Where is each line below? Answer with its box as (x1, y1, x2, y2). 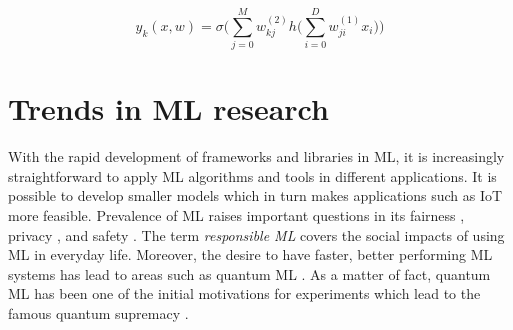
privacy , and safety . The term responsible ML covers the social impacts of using (8, 224, 505, 245)
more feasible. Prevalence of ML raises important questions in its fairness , (8, 205, 465, 226)
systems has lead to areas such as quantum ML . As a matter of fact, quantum (8, 263, 491, 284)
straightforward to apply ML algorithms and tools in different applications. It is (8, 165, 497, 186)
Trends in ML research (8, 88, 329, 129)
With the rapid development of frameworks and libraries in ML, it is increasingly (8, 146, 505, 167)
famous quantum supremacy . (8, 303, 189, 323)
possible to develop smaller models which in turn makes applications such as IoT (8, 185, 503, 206)
